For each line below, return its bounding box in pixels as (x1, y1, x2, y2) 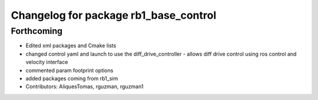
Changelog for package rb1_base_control (11, 9, 217, 22)
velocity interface (25, 58, 68, 65)
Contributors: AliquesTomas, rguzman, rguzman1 (25, 83, 144, 90)
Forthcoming (11, 26, 63, 36)
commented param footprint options (25, 67, 114, 74)
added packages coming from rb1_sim (25, 75, 118, 82)
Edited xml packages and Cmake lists (25, 42, 117, 49)
